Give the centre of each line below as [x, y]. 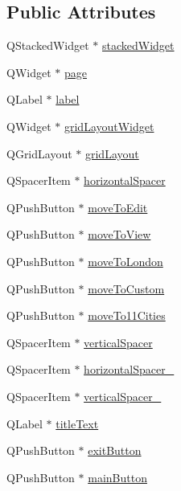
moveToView [119, 234]
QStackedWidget [48, 45]
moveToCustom [126, 288]
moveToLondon [125, 261]
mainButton [117, 477]
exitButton [115, 450]
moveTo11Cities [127, 315]
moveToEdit [118, 207]
